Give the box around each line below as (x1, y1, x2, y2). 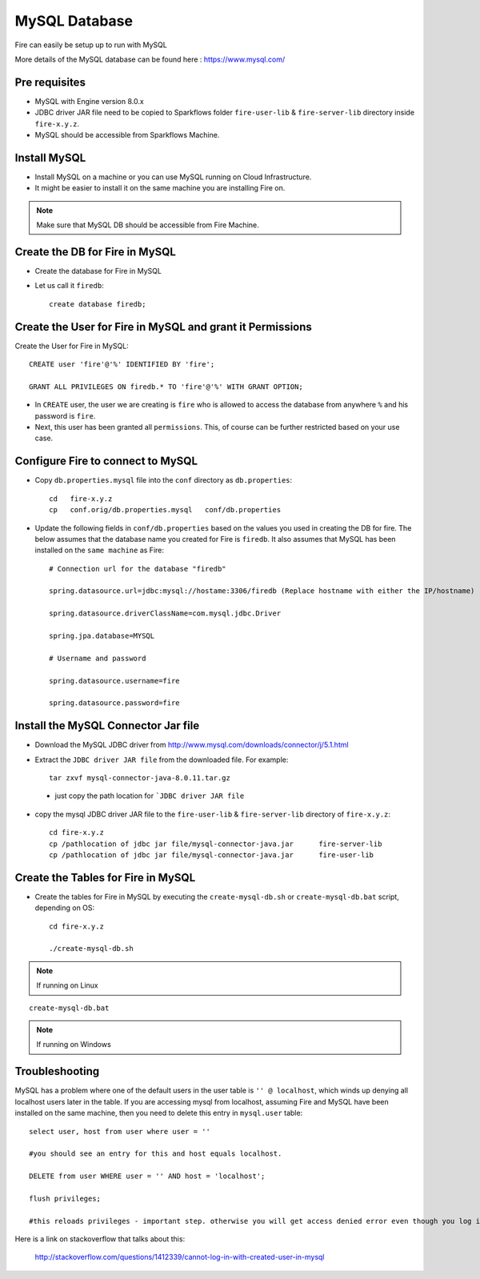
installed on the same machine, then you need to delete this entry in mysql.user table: (14, 1109, 303, 1118)
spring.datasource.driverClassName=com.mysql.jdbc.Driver (49, 609, 282, 618)
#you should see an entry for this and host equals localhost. (29, 1149, 282, 1158)
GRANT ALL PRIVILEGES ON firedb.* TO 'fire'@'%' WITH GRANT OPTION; (29, 382, 303, 391)
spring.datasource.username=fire (49, 676, 180, 685)
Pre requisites (14, 75, 86, 89)
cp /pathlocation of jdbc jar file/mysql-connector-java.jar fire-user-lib (49, 851, 374, 860)
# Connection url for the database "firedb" (49, 564, 227, 573)
